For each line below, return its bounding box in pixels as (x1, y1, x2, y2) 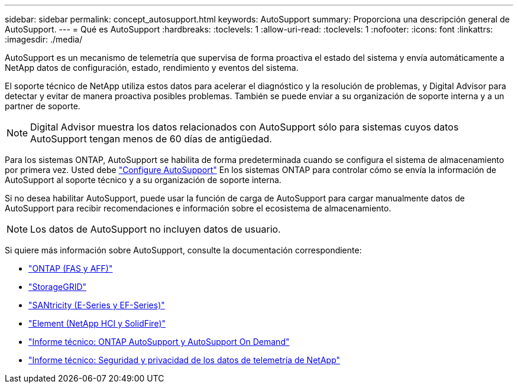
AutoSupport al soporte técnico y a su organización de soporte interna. (5, 175, 281, 185)
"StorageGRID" (28, 282, 87, 292)
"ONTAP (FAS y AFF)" (28, 263, 113, 273)
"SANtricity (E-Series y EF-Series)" (28, 300, 165, 310)
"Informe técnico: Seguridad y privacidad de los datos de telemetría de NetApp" (28, 355, 341, 365)
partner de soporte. (5, 101, 80, 111)
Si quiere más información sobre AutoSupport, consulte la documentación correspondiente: (5, 245, 362, 255)
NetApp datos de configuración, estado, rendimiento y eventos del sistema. (5, 63, 299, 73)
